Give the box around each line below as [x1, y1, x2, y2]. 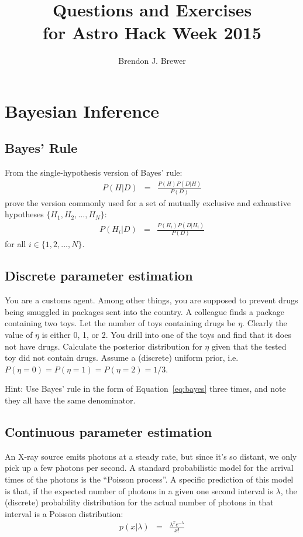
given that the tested [211, 340, 287, 352]
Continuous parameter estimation [5, 422, 212, 440]
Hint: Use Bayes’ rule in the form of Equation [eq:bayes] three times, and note [5, 382, 286, 395]
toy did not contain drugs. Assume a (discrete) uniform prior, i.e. [5, 351, 239, 364]
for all [5, 238, 26, 250]
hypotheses [5, 208, 44, 220]
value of [5, 328, 33, 340]
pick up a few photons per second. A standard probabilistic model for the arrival [5, 461, 294, 474]
